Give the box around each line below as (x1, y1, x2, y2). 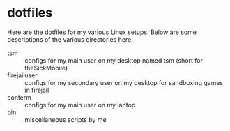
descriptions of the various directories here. (7, 35, 134, 43)
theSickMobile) (24, 63, 68, 72)
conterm (7, 93, 32, 102)
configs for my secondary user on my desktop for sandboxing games (24, 78, 224, 86)
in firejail (24, 86, 49, 94)
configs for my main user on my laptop (24, 100, 136, 109)
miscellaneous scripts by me (24, 115, 107, 123)
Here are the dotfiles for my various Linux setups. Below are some (7, 28, 197, 36)
